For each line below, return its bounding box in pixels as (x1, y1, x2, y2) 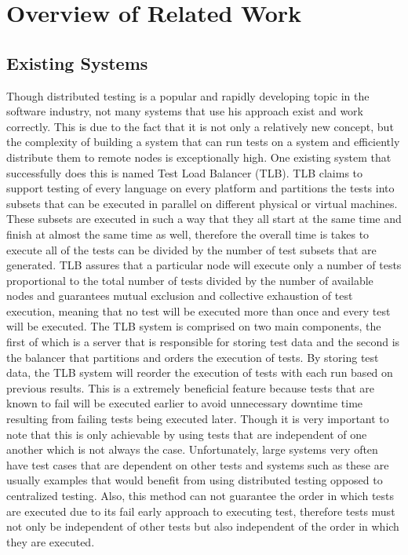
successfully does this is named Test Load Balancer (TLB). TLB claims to (6, 164, 363, 181)
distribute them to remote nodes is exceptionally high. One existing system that (6, 148, 392, 165)
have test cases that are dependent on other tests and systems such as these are (6, 456, 389, 473)
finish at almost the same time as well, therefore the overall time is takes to (6, 225, 370, 242)
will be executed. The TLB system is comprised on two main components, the (6, 318, 381, 334)
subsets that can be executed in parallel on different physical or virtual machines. (6, 195, 398, 211)
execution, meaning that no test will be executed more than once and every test (6, 302, 391, 319)
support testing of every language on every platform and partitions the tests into (6, 180, 395, 196)
